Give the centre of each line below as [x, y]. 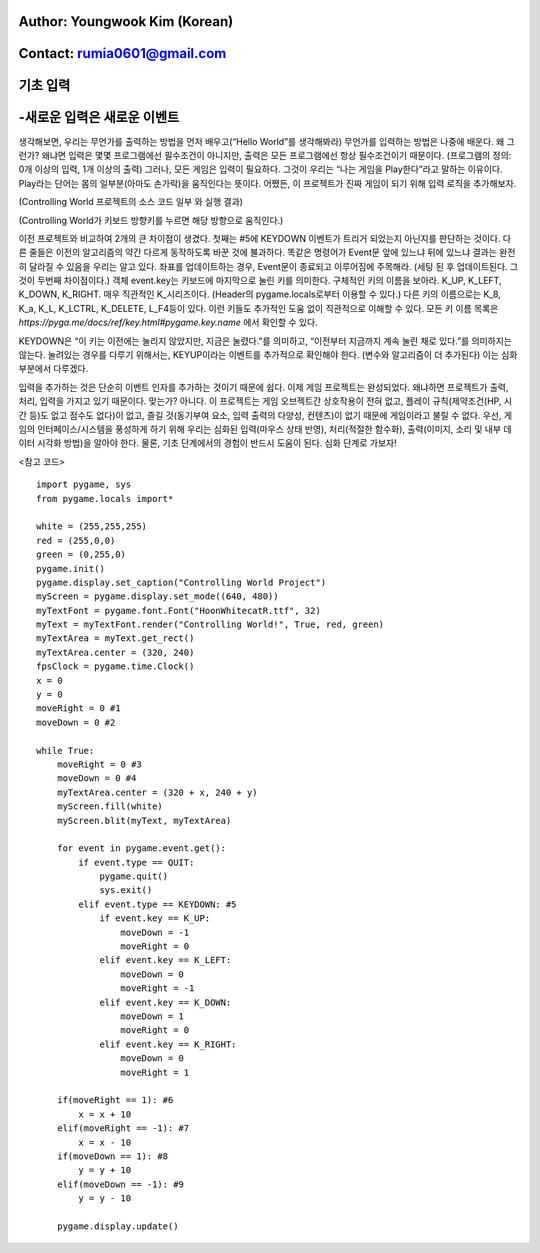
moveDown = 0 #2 [76, 722]
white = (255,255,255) [92, 526]
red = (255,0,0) [76, 540]
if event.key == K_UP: [155, 918]
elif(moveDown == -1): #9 [120, 1184]
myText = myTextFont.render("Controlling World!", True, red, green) [210, 624]
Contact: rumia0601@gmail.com [122, 53]
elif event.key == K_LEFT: [165, 960]
